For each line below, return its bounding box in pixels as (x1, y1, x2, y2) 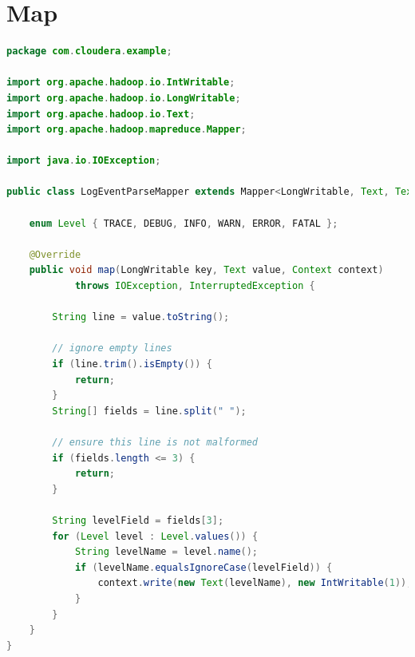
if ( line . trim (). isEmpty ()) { (52, 358, 212, 370)
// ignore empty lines (52, 342, 172, 354)
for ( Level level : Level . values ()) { (52, 530, 259, 542)
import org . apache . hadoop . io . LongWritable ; (6, 92, 241, 104)
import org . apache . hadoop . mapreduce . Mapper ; (6, 124, 247, 136)
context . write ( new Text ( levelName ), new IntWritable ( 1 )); (97, 577, 413, 589)
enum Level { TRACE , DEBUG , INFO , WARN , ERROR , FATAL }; (29, 217, 338, 229)
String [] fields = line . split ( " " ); (52, 405, 247, 417)
